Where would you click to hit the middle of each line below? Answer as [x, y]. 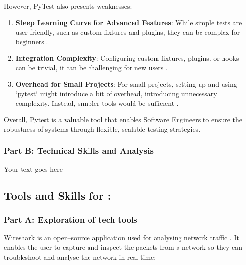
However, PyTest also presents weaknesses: [68, 6]
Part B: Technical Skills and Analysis [79, 151]
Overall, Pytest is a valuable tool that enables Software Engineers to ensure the [123, 119]
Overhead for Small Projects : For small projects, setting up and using [126, 84]
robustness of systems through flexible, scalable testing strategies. [102, 129]
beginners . [32, 41]
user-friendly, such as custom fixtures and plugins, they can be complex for [128, 32]
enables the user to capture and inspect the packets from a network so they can [123, 247]
